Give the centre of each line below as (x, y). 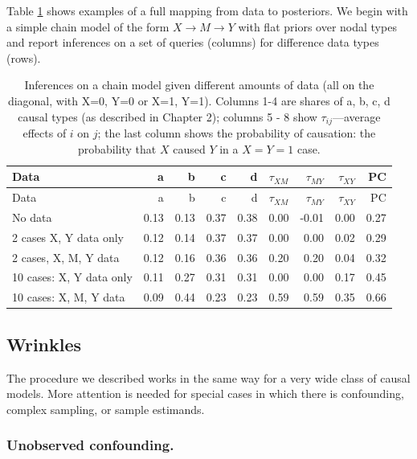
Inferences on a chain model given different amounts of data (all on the (199, 85)
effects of (45, 133)
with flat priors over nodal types (317, 26)
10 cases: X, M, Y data (69, 297)
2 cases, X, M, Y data (66, 257)
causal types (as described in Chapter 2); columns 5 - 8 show (168, 116)
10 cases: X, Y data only (72, 277)
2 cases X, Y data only (68, 237)
